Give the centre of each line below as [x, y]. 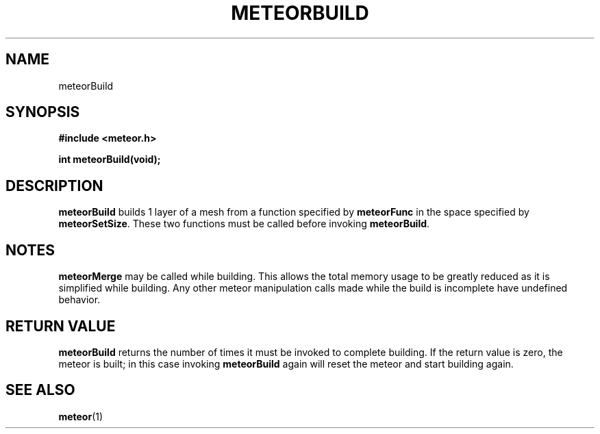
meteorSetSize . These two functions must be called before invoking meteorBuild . [244, 224]
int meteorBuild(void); [110, 159]
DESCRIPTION [54, 186]
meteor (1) [81, 416]
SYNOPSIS [43, 112]
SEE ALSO [40, 390]
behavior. [79, 300]
